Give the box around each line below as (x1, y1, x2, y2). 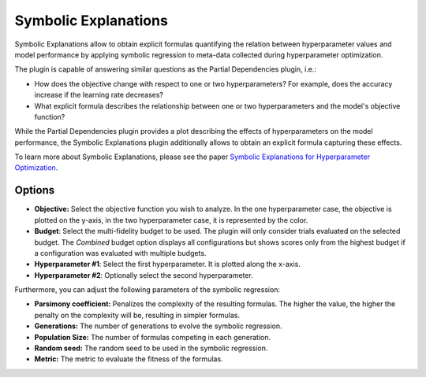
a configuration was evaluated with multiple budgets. (34, 248, 207, 257)
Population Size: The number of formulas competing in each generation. (34, 332, 271, 342)
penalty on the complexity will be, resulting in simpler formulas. (34, 310, 241, 320)
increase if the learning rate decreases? (34, 91, 164, 100)
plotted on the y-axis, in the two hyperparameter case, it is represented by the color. (34, 215, 308, 224)
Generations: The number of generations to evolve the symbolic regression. (34, 321, 283, 331)
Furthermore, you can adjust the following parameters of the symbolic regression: (14, 285, 280, 294)
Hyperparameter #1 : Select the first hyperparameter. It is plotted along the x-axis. (34, 260, 301, 269)
